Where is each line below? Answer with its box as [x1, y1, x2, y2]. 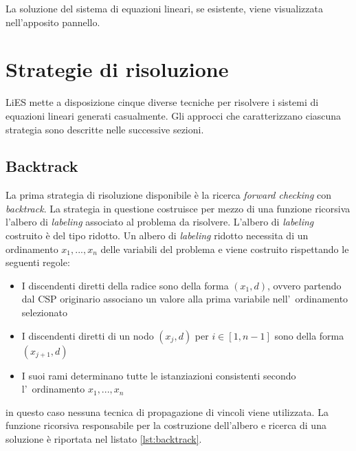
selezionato [21, 305, 67, 320]
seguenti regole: [5, 255, 70, 269]
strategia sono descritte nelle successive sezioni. [5, 122, 204, 136]
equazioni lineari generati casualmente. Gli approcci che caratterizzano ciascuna [5, 108, 342, 122]
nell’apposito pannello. [5, 14, 100, 29]
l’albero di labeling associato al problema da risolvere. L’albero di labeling [5, 214, 314, 229]
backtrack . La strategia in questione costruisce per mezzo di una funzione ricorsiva [5, 201, 351, 215]
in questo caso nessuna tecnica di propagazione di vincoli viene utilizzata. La [5, 404, 329, 419]
